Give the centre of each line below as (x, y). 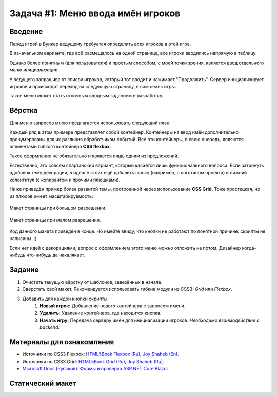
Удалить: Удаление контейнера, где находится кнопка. (101, 313)
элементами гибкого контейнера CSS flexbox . (60, 147)
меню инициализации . (34, 70)
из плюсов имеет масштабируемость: (51, 196)
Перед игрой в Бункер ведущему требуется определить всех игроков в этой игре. (100, 44)
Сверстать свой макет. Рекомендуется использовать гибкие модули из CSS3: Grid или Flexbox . (127, 289)
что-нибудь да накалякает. (56, 255)
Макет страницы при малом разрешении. (55, 220)
